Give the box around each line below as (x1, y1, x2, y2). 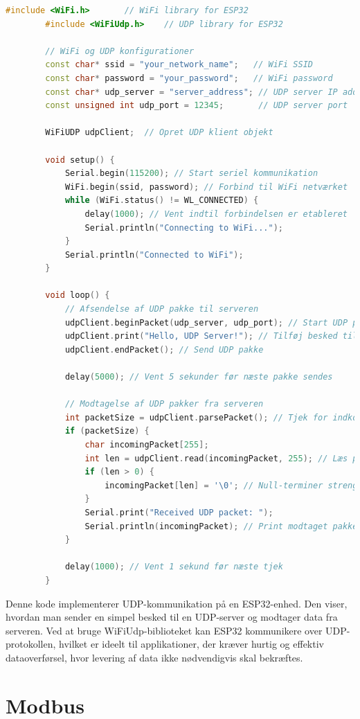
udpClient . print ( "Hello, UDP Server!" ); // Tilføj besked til (64, 331, 358, 341)
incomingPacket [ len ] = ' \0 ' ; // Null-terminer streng (105, 480, 358, 490)
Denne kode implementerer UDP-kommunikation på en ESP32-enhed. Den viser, (6, 596, 348, 610)
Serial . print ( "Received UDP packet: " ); (84, 507, 273, 517)
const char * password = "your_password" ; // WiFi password (45, 73, 333, 83)
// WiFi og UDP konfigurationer (45, 46, 195, 56)
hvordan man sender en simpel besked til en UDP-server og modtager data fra (6, 610, 338, 624)
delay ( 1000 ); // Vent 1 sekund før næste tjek (64, 562, 283, 572)
